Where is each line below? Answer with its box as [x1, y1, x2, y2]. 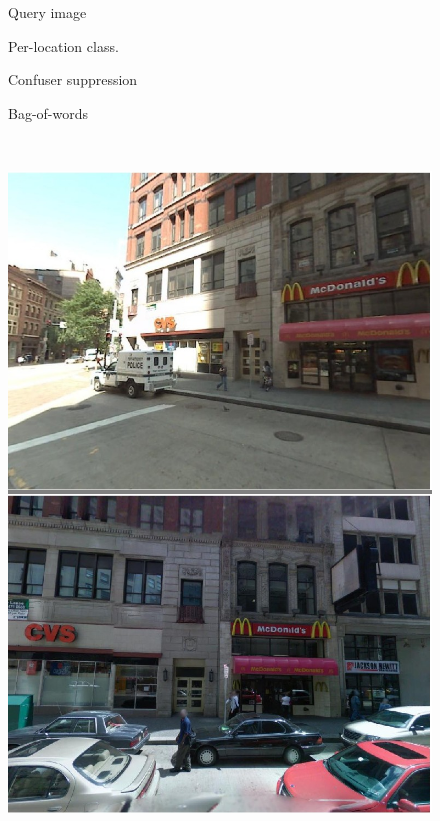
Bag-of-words [8, 102, 89, 123]
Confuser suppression [8, 69, 138, 90]
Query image [8, 2, 87, 22]
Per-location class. [8, 35, 119, 56]
